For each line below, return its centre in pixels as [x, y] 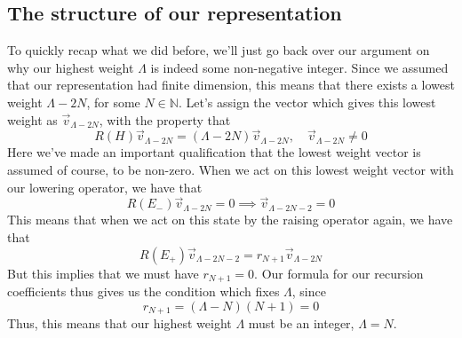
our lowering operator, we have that [105, 187]
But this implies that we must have [103, 273]
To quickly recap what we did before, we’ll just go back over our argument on [219, 50]
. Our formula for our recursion [339, 273]
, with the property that [165, 119]
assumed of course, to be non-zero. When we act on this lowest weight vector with [231, 169]
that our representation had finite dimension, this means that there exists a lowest [231, 85]
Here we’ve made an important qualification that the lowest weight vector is [214, 152]
